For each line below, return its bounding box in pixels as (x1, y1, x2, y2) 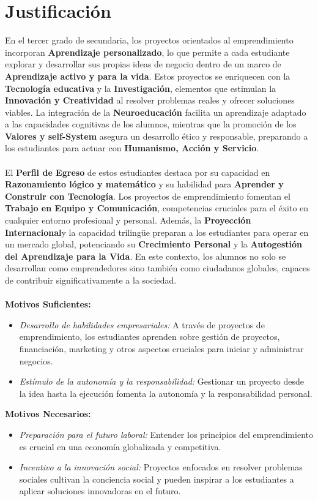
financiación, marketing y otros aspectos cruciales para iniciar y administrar (19, 342, 304, 355)
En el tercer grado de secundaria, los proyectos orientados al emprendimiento (5, 34, 294, 47)
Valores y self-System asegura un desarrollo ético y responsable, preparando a (5, 129, 308, 142)
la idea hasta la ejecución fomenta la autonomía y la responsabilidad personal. (19, 386, 312, 399)
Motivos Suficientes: (5, 298, 91, 311)
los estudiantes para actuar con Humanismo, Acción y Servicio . (5, 141, 259, 154)
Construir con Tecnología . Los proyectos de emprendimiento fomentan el (5, 189, 290, 202)
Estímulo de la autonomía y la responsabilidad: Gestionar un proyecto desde (19, 375, 304, 388)
